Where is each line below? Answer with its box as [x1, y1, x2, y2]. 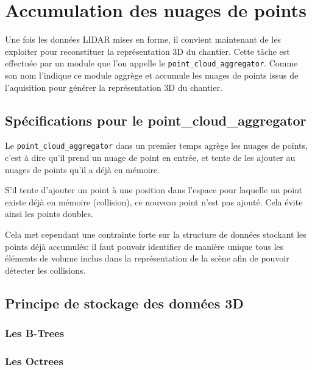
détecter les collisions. [5, 263, 86, 276]
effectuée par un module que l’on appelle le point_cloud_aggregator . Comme [5, 57, 298, 69]
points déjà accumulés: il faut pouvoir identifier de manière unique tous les [5, 240, 284, 252]
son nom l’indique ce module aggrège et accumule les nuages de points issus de [5, 68, 299, 81]
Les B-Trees [5, 326, 65, 341]
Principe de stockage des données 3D [5, 293, 244, 312]
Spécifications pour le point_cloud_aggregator [5, 110, 307, 129]
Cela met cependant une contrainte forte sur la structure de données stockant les [5, 227, 307, 240]
